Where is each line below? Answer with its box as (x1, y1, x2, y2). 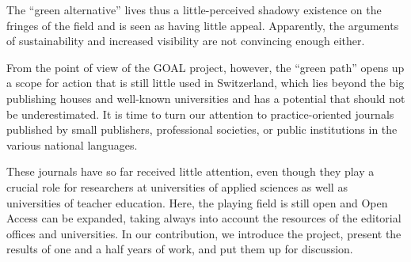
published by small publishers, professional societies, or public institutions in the (6, 121, 398, 138)
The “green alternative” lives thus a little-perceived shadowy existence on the (6, 2, 382, 17)
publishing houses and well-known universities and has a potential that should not (6, 89, 405, 106)
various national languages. (6, 136, 138, 153)
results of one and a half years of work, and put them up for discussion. (6, 241, 353, 257)
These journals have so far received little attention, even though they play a (6, 163, 375, 180)
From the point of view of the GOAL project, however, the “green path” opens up (6, 59, 405, 75)
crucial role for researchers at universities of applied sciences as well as (6, 178, 348, 195)
